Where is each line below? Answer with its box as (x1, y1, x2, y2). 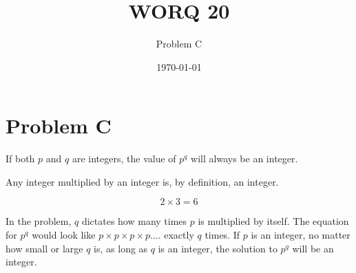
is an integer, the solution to (158, 241, 278, 255)
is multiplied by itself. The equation (198, 214, 349, 228)
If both (6, 151, 35, 166)
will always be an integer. (191, 151, 298, 166)
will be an (292, 241, 334, 255)
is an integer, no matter (251, 228, 350, 242)
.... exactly (150, 228, 194, 242)
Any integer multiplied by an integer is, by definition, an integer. (6, 174, 279, 188)
